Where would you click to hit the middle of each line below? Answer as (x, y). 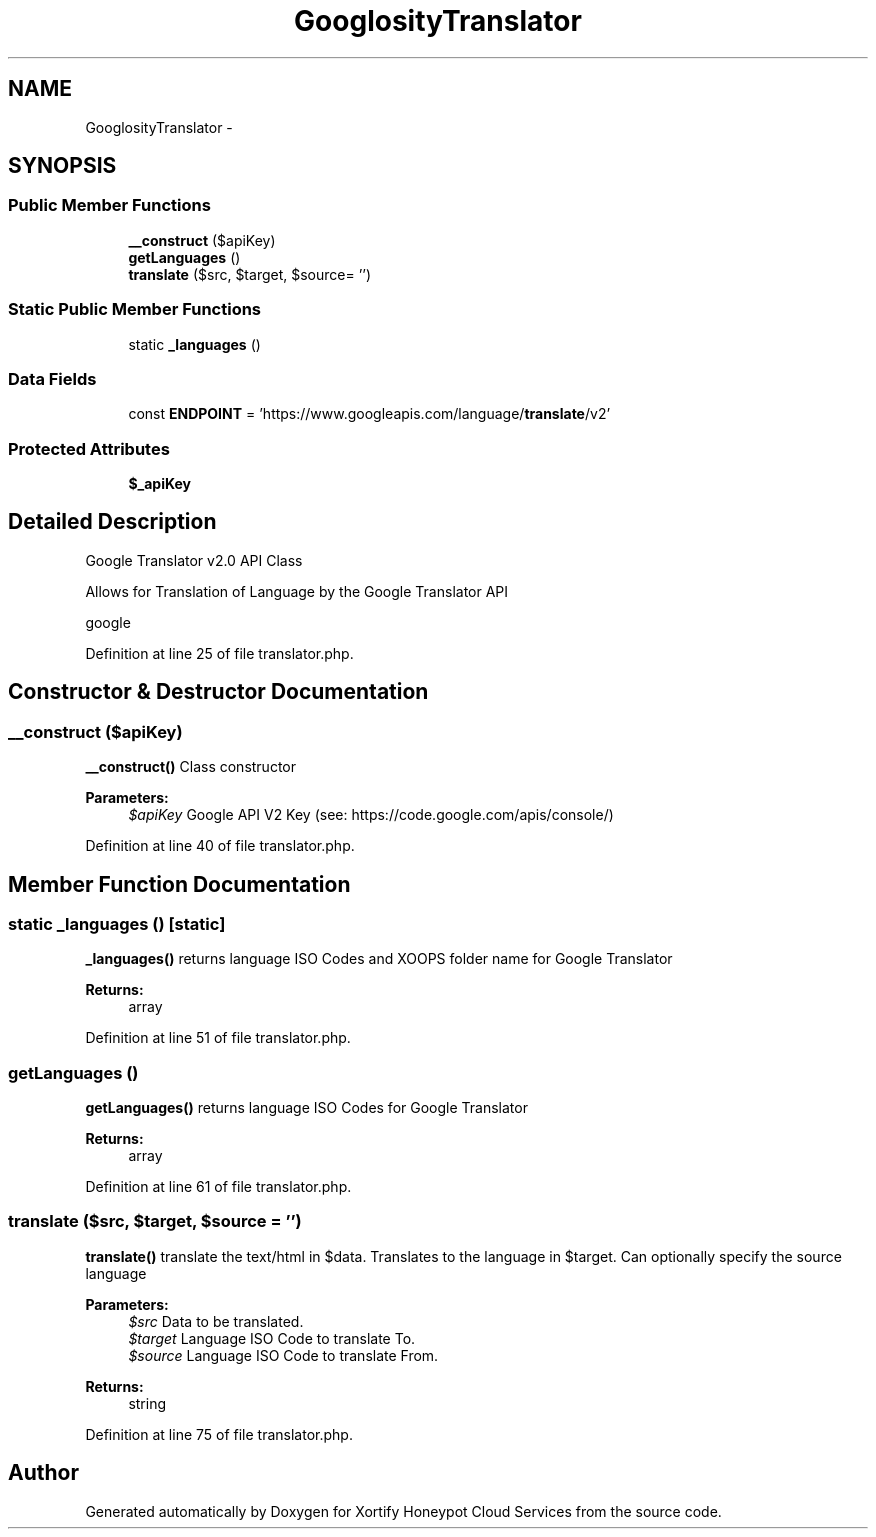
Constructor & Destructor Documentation (218, 692)
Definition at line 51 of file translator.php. (218, 1038)
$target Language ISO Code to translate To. (272, 1338)
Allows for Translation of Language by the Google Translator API (297, 591)
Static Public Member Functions (135, 309)
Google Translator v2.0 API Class (194, 560)
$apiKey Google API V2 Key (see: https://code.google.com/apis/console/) (371, 815)
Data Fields (52, 378)
